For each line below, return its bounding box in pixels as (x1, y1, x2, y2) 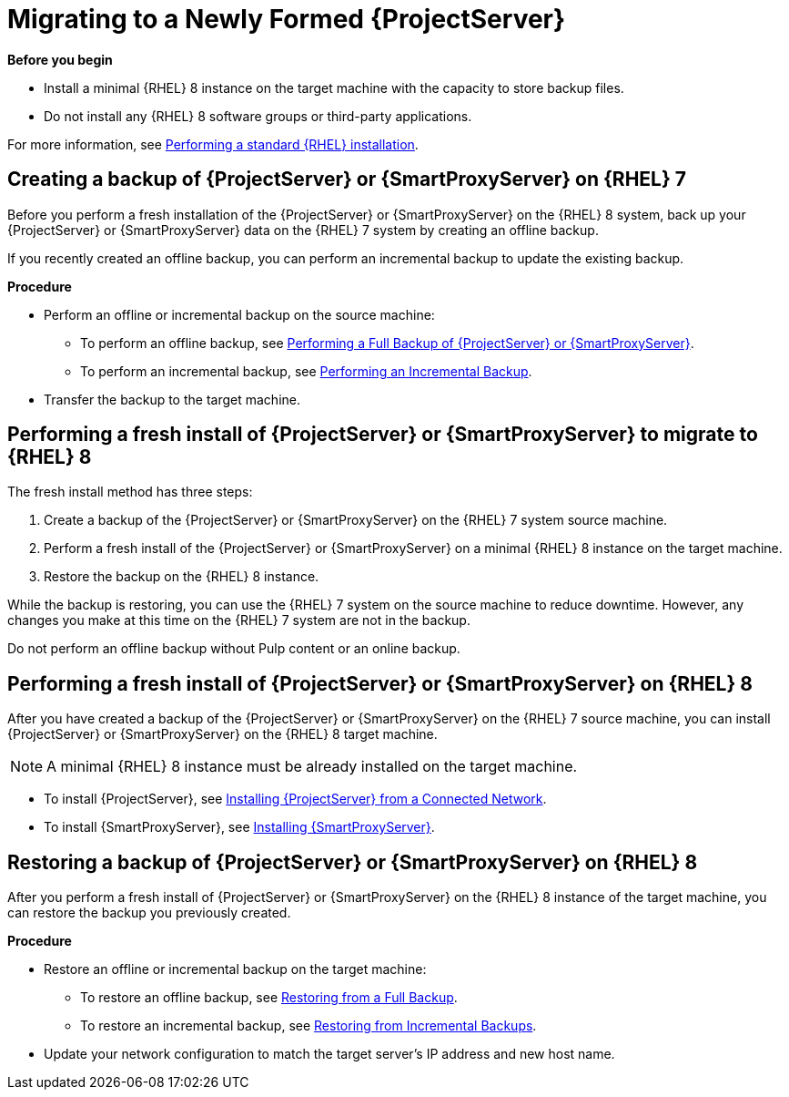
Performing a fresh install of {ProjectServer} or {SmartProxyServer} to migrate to (7, 423, 758, 446)
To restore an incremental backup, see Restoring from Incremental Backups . (80, 1018, 537, 1034)
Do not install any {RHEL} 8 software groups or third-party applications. (44, 108, 472, 124)
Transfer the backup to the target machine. (44, 391, 300, 407)
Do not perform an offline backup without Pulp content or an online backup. (7, 641, 460, 657)
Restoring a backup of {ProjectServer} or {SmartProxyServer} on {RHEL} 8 (7, 850, 698, 874)
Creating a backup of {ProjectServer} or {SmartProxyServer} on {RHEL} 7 (7, 168, 686, 191)
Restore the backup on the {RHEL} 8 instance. (44, 569, 319, 585)
